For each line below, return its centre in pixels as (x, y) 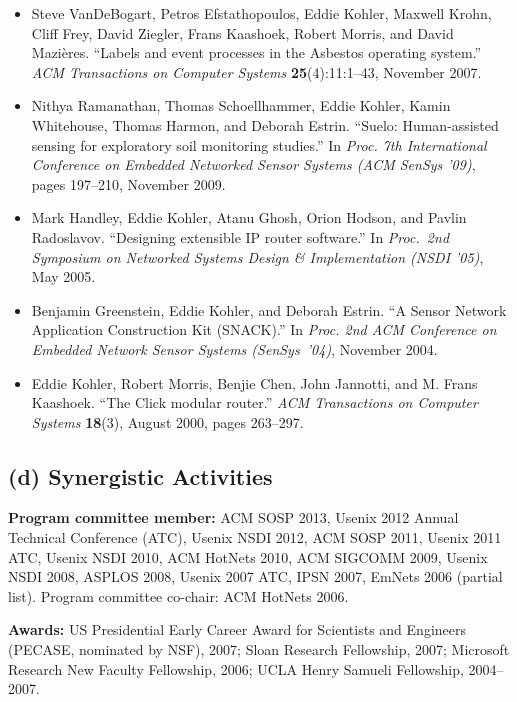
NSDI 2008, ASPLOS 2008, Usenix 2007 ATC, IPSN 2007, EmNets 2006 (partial (255, 576)
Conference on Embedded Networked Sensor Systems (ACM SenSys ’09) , (253, 164)
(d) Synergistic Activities (140, 475)
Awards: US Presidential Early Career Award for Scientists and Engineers (237, 629)
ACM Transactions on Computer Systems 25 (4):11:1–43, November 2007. (256, 71)
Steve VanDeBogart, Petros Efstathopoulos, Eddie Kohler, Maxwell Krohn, (261, 13)
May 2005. (63, 276)
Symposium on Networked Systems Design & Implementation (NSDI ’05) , (257, 256)
